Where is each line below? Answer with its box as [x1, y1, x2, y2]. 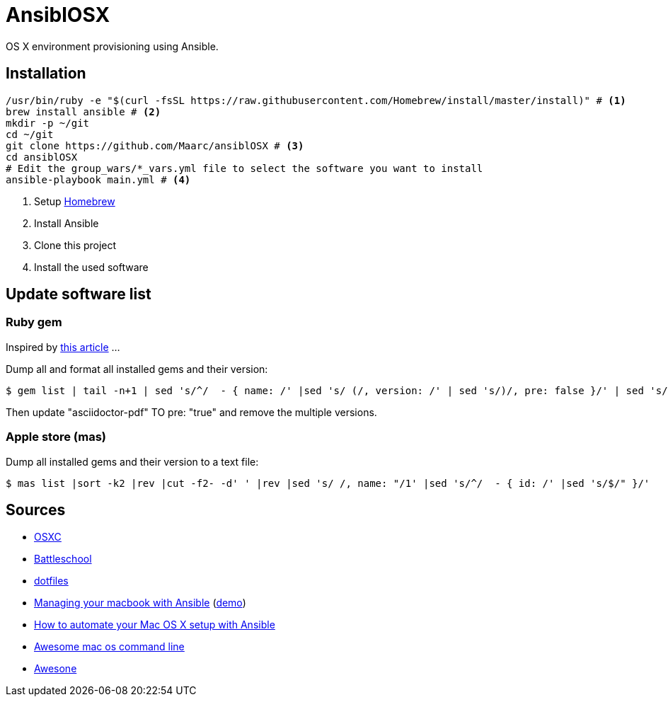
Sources [6, 500, 66, 519]
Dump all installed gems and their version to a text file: [6, 455, 259, 468]
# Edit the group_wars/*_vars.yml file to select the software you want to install [6, 162, 483, 174]
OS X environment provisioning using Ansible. [6, 40, 219, 52]
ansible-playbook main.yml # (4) [6, 173, 191, 185]
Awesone [34, 662, 77, 675]
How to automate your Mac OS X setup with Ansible [34, 618, 275, 631]
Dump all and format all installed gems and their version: [6, 362, 268, 375]
